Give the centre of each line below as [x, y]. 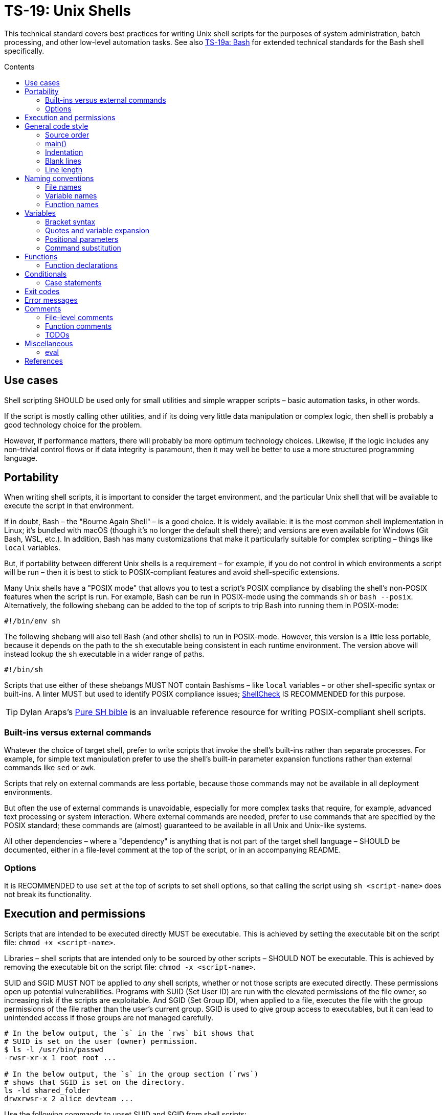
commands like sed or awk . [50, 768]
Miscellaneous [49, 343]
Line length [64, 169]
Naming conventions [59, 178]
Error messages [51, 300]
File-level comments [79, 317]
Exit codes [42, 291]
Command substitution [83, 248]
